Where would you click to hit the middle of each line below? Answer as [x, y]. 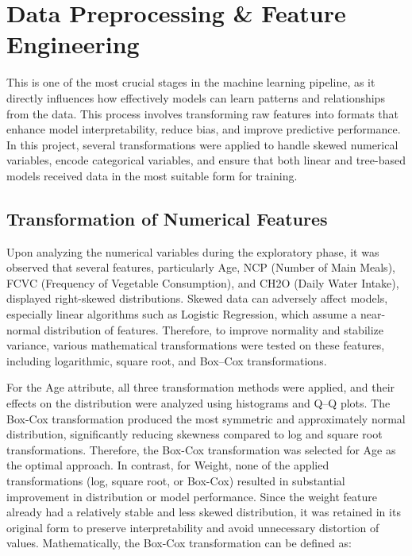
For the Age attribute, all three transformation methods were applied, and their [201, 387]
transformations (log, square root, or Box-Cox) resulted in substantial [176, 480]
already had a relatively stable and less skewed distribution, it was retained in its [204, 512]
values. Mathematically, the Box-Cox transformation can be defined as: [179, 543]
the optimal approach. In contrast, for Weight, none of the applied [168, 465]
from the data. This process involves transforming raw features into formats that [202, 113]
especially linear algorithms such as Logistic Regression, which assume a [182, 314]
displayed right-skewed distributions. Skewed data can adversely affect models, [197, 298]
